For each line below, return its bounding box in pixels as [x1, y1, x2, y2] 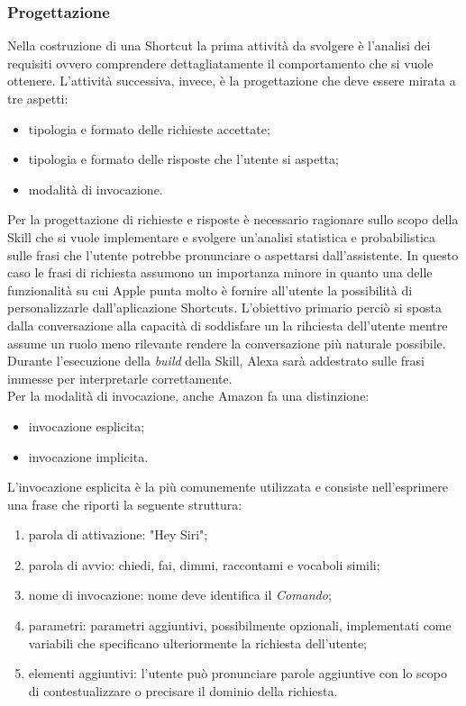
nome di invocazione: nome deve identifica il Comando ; [28, 585, 332, 604]
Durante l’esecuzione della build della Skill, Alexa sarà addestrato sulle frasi [7, 351, 425, 370]
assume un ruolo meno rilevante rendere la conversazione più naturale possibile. [7, 333, 446, 352]
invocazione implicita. [28, 447, 149, 466]
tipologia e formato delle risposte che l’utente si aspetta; [28, 149, 339, 168]
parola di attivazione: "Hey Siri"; [28, 525, 208, 544]
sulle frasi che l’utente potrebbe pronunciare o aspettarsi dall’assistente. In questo [7, 245, 459, 264]
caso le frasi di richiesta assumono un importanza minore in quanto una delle [7, 263, 433, 282]
